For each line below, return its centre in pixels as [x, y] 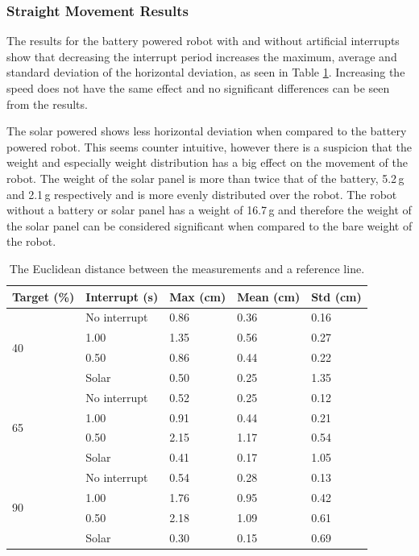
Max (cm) [198, 296]
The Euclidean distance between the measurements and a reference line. [187, 268]
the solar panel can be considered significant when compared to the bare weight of [209, 225]
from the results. [47, 104]
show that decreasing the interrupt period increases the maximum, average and [202, 56]
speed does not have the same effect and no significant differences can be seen [198, 88]
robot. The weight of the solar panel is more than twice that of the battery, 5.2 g [205, 178]
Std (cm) [336, 296]
